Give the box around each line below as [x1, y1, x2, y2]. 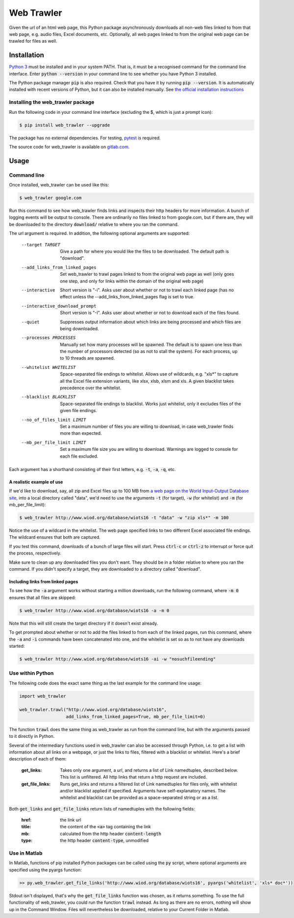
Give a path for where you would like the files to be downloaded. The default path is [60, 248, 229, 254]
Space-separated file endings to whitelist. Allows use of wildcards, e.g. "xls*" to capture [60, 371, 239, 377]
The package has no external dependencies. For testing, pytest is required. [9, 135, 161, 141]
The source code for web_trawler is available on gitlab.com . [9, 144, 130, 150]
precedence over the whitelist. [60, 385, 122, 391]
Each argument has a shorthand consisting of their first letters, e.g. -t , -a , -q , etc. [9, 466, 176, 472]
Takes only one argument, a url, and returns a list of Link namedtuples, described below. [60, 767, 238, 773]
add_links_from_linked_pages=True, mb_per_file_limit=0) [66, 714, 206, 719]
